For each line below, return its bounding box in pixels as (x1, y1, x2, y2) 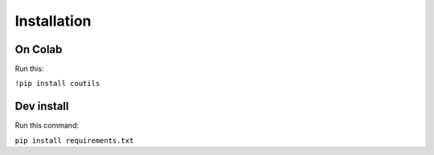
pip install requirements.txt (14, 136, 134, 145)
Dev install (14, 100, 69, 113)
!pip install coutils (14, 79, 100, 88)
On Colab (14, 43, 63, 56)
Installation (14, 12, 92, 30)
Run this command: (14, 120, 80, 130)
